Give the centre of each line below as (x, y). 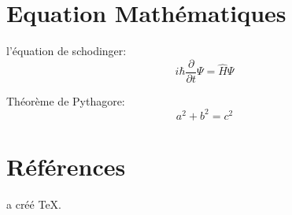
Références (66, 167)
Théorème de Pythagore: (66, 100)
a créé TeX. (34, 204)
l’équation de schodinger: (67, 51)
